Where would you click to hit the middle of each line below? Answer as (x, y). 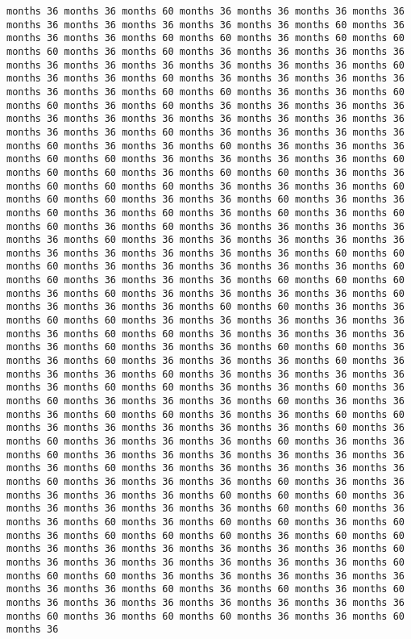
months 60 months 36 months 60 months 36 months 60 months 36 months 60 (205, 213)
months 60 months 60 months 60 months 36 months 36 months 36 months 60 (205, 186)
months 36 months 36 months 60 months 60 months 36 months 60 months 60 (205, 38)
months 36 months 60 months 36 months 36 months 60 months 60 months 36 (205, 347)
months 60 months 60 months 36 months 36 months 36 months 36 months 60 (205, 159)
